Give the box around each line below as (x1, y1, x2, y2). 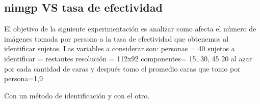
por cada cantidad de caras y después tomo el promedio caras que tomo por (4, 63, 241, 74)
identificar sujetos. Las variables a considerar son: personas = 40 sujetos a (4, 43, 235, 54)
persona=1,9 (4, 73, 43, 84)
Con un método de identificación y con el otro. (4, 90, 150, 100)
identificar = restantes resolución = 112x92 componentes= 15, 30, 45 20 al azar (4, 53, 252, 63)
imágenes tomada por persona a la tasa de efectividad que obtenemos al (4, 33, 229, 44)
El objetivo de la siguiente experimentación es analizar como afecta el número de (4, 23, 256, 34)
